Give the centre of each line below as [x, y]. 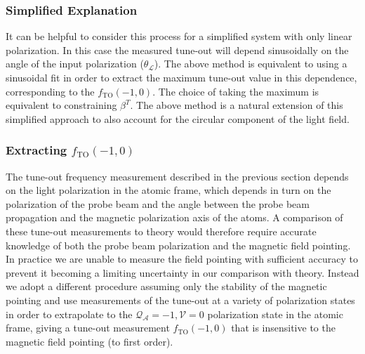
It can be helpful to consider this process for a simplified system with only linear [179, 36]
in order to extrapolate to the [69, 314]
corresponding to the [50, 91]
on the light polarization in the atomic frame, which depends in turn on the [168, 190]
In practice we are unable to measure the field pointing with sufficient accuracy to [182, 259]
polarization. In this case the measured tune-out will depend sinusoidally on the [177, 50]
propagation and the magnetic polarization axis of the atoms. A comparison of [174, 217]
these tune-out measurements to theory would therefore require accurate [161, 231]
